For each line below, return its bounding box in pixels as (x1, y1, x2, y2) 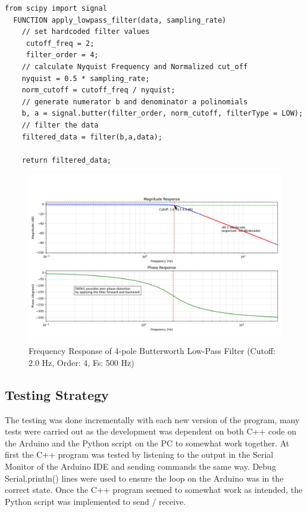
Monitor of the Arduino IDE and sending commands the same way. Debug (5, 460, 276, 473)
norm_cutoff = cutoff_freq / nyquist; (21, 86, 176, 95)
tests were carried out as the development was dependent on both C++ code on (5, 425, 296, 437)
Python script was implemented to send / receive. (5, 495, 186, 507)
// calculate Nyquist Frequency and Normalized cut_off (21, 62, 248, 71)
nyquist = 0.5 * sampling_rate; (21, 74, 150, 83)
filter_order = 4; (26, 51, 99, 60)
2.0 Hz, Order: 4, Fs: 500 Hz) (29, 356, 134, 368)
